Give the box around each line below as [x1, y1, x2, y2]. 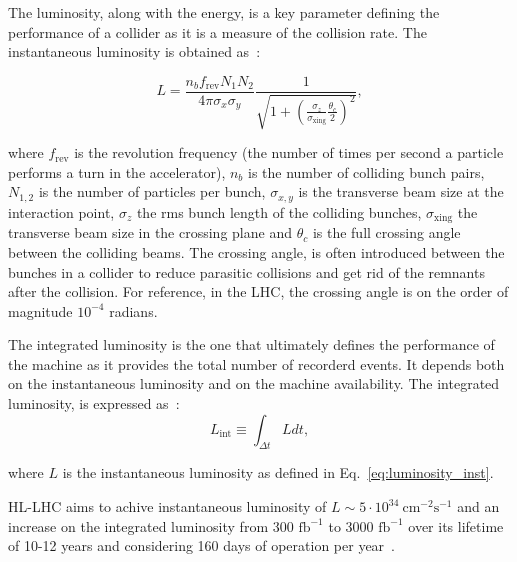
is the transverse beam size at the [298, 181, 504, 202]
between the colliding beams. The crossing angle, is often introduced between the [8, 241, 505, 262]
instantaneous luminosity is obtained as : [8, 41, 261, 62]
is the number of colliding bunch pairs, [248, 161, 485, 182]
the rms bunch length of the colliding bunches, [136, 201, 422, 222]
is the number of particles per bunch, [38, 181, 266, 202]
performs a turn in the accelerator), [8, 161, 226, 182]
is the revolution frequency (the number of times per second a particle [74, 142, 504, 163]
